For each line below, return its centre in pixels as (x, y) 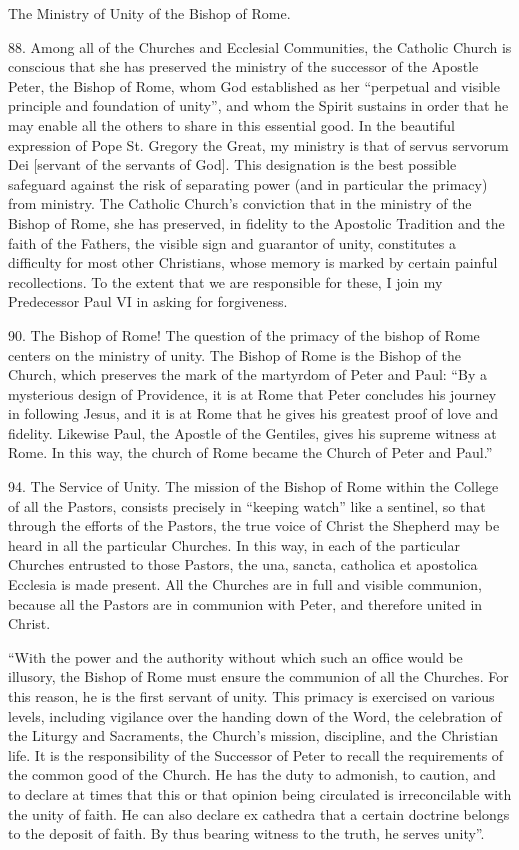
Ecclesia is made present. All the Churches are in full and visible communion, (245, 584)
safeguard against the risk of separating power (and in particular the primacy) (248, 183)
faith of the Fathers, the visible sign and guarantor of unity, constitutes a (232, 242)
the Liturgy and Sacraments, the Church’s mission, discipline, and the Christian (253, 735)
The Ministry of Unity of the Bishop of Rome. (149, 13)
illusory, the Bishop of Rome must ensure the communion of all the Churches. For (258, 676)
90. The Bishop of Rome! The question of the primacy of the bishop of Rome (244, 334)
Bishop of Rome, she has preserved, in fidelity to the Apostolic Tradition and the (256, 222)
